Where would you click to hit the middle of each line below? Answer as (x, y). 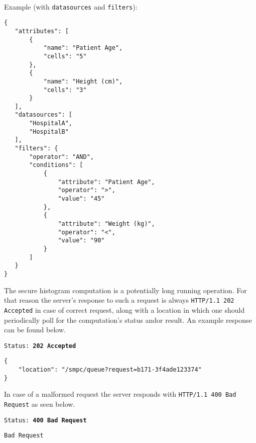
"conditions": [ (56, 165)
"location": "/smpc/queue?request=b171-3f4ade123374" (110, 370)
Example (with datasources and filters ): (71, 6)
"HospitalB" (49, 131)
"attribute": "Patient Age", (106, 182)
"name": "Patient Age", (83, 48)
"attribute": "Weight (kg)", (106, 224)
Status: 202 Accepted (40, 346)
